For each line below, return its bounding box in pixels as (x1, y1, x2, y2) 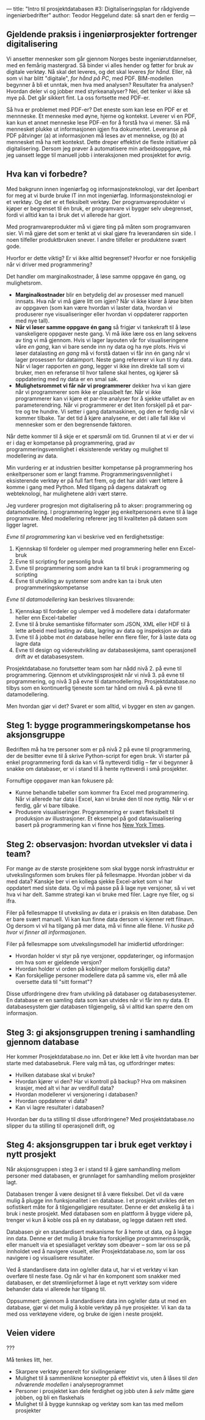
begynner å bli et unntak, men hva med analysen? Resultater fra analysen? (6, 81, 194, 88)
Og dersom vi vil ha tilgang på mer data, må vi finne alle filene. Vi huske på (6, 922, 195, 930)
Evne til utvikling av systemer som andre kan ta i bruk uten (15, 577, 163, 584)
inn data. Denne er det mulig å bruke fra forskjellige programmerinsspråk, (6, 1234, 191, 1242)
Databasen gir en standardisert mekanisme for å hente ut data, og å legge (6, 1228, 192, 1236)
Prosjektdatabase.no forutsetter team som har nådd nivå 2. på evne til (6, 664, 182, 672)
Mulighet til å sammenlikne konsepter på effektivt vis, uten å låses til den (15, 1374, 198, 1382)
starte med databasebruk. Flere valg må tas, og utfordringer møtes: (6, 1060, 176, 1067)
